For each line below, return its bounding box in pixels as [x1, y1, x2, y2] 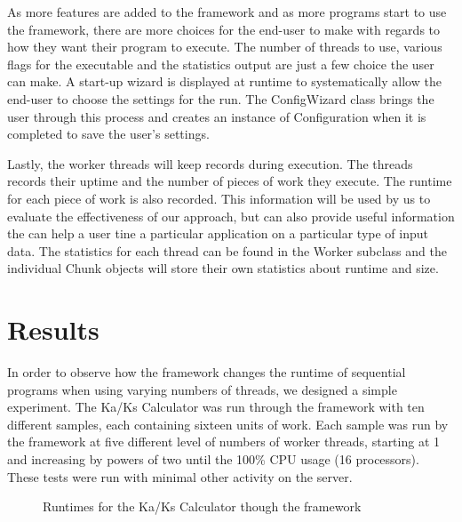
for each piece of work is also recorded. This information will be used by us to [7, 189, 431, 207]
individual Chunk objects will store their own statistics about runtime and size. [7, 259, 439, 277]
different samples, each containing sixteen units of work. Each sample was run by [7, 414, 449, 433]
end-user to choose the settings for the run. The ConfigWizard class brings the [7, 89, 434, 108]
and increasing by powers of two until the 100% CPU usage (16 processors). [7, 450, 419, 468]
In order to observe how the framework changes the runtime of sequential [7, 363, 406, 381]
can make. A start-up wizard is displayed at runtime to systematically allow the [7, 72, 442, 91]
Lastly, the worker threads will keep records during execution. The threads [7, 154, 413, 173]
